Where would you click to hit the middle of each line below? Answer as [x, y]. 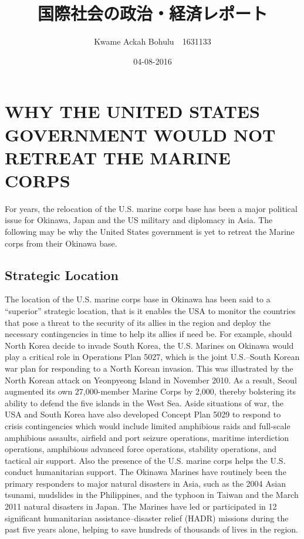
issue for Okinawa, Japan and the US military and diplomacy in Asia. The [139, 220]
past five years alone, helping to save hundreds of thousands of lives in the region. [151, 529]
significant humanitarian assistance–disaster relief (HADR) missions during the [147, 518]
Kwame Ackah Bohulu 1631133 [153, 41]
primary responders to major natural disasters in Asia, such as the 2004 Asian [145, 483]
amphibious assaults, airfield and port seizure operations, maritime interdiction [147, 437]
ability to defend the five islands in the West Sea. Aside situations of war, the [144, 402]
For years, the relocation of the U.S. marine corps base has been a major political [151, 208]
